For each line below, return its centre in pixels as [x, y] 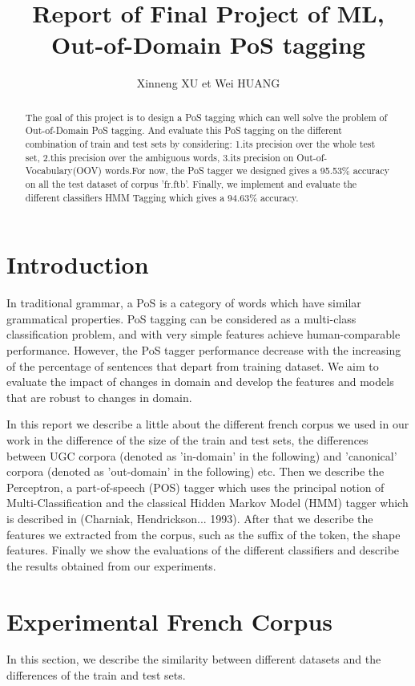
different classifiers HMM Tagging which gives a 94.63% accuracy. [162, 197]
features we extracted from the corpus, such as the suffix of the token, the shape [203, 534]
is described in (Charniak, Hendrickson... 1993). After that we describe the [190, 518]
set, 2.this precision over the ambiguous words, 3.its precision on [159, 157]
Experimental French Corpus [169, 621]
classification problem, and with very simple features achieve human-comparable [203, 334]
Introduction [78, 264]
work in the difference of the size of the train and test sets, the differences [187, 439]
